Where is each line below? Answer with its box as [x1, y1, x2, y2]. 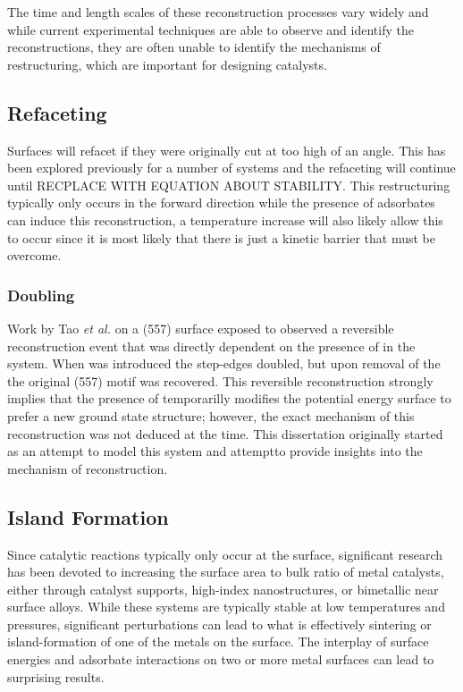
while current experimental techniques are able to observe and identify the [7, 20, 414, 38]
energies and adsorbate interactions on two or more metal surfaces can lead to [7, 650, 434, 669]
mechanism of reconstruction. [7, 459, 168, 477]
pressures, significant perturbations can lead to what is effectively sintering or [7, 614, 432, 633]
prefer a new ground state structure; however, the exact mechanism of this [7, 406, 415, 425]
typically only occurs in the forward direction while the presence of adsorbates [7, 193, 435, 212]
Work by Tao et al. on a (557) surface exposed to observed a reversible [7, 318, 394, 337]
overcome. [7, 246, 62, 265]
